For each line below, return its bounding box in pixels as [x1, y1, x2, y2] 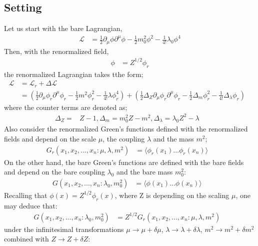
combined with [4, 233, 49, 244]
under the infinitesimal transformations [4, 223, 124, 234]
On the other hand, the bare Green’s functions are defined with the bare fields [4, 156, 244, 167]
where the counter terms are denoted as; [4, 101, 127, 112]
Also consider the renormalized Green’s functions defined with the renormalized [4, 123, 248, 134]
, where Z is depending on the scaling [114, 189, 229, 200]
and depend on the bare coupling [4, 166, 105, 177]
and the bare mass [116, 166, 173, 177]
